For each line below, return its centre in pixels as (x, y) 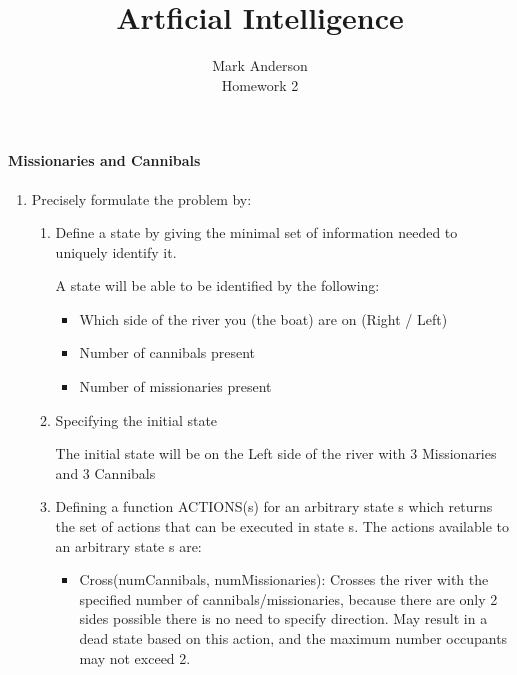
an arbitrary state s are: (128, 545)
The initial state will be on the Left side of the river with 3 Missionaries (276, 453)
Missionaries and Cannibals (104, 160)
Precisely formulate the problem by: (141, 198)
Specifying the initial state (136, 419)
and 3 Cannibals (105, 472)
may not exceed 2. (135, 657)
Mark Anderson (260, 65)
